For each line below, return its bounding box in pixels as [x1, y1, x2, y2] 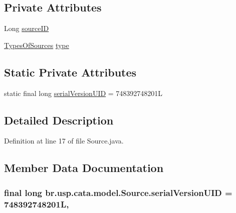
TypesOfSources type [4, 39, 69, 50]
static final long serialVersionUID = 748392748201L [4, 87, 163, 98]
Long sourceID [4, 23, 49, 33]
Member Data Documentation [4, 160, 164, 175]
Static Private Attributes [4, 64, 137, 79]
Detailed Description [4, 112, 114, 127]
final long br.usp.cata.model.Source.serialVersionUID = [4, 186, 232, 198]
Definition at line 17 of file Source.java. [4, 135, 124, 146]
